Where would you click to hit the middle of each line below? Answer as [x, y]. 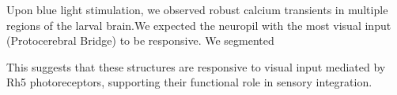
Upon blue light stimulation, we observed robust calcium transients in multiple [197, 9]
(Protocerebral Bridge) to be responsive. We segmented [140, 40]
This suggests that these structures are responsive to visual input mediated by [196, 66]
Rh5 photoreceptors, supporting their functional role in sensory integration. [189, 82]
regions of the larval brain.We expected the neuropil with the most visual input [199, 25]
